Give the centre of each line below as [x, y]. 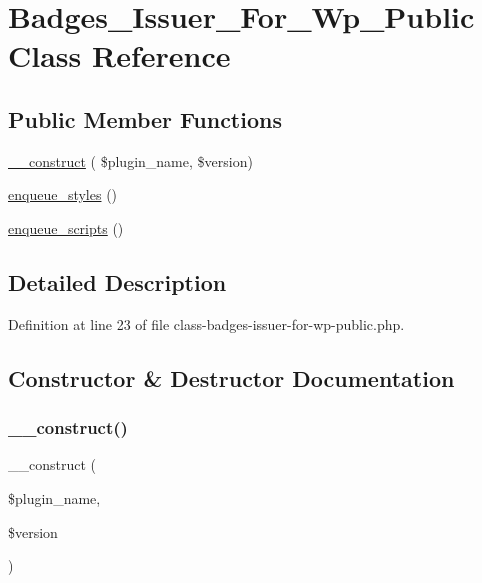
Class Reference [119, 55]
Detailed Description [117, 281]
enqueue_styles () [63, 194]
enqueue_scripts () [66, 227]
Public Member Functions [145, 118]
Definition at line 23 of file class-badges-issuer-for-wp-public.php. [206, 323]
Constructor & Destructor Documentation [231, 377]
